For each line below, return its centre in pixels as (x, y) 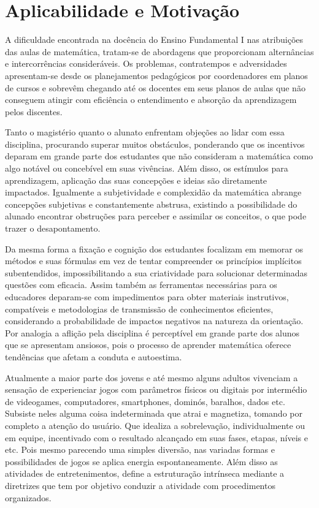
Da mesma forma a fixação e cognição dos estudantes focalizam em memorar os (154, 248)
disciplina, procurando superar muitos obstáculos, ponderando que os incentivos (155, 144)
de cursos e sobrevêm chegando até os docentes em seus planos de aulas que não (155, 87)
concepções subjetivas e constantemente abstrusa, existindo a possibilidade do (151, 204)
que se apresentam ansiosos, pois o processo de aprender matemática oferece (148, 345)
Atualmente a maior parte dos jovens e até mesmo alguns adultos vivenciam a (152, 377)
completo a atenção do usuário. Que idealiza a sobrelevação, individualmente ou (155, 425)
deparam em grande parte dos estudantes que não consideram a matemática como (159, 156)
